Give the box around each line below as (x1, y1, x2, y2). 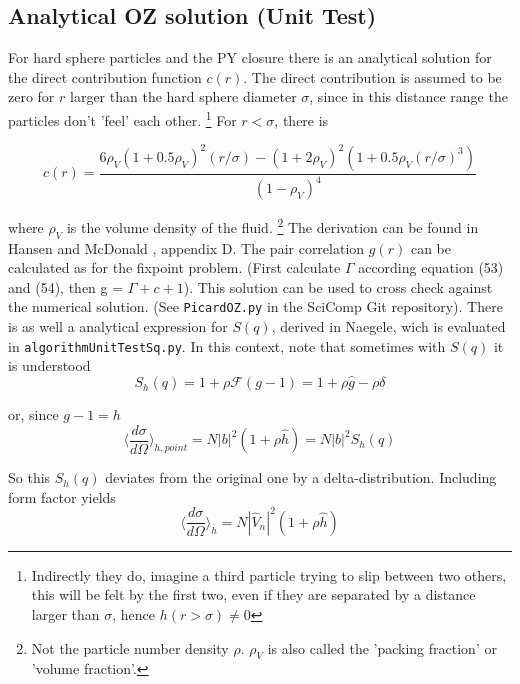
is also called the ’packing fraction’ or (267, 637, 497, 658)
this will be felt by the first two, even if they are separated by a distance (31, 584, 476, 605)
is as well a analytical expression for (8, 316, 228, 336)
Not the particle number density (31, 637, 229, 658)
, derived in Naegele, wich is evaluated (271, 316, 506, 336)
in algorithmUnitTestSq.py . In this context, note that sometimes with (8, 335, 446, 356)
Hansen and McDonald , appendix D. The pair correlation (8, 237, 365, 258)
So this (8, 467, 51, 488)
